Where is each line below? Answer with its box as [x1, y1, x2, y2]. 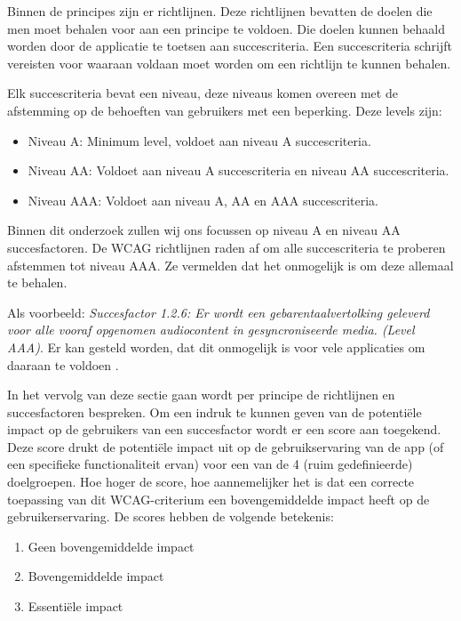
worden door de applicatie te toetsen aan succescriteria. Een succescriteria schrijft [7, 36, 453, 55]
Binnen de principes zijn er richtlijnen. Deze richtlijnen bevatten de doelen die [7, 2, 433, 20]
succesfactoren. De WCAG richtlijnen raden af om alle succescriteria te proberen [7, 238, 446, 256]
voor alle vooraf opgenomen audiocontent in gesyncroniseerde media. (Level [7, 320, 415, 339]
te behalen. [7, 273, 68, 292]
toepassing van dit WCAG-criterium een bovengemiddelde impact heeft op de [7, 489, 430, 508]
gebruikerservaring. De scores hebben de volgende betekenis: [7, 507, 334, 526]
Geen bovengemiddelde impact [28, 536, 195, 555]
